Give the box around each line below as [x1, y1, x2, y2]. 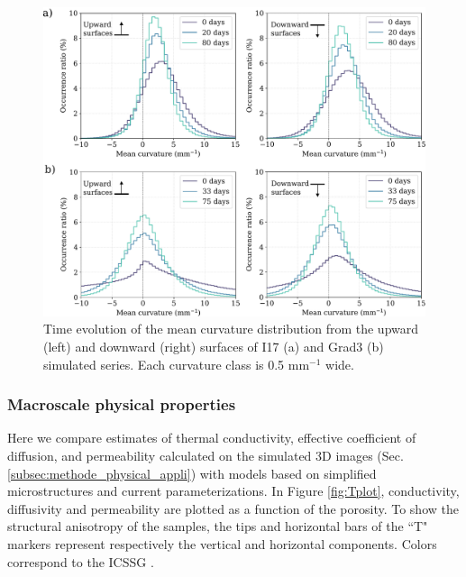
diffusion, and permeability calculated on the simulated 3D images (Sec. [7, 446, 404, 465]
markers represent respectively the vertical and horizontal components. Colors [7, 535, 437, 553]
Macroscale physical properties [7, 393, 236, 416]
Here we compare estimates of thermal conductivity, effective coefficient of [7, 428, 416, 447]
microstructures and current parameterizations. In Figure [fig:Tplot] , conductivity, [7, 481, 460, 500]
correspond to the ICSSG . [7, 552, 154, 571]
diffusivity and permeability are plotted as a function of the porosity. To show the [7, 499, 459, 517]
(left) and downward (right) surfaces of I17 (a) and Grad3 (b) [43, 337, 384, 356]
